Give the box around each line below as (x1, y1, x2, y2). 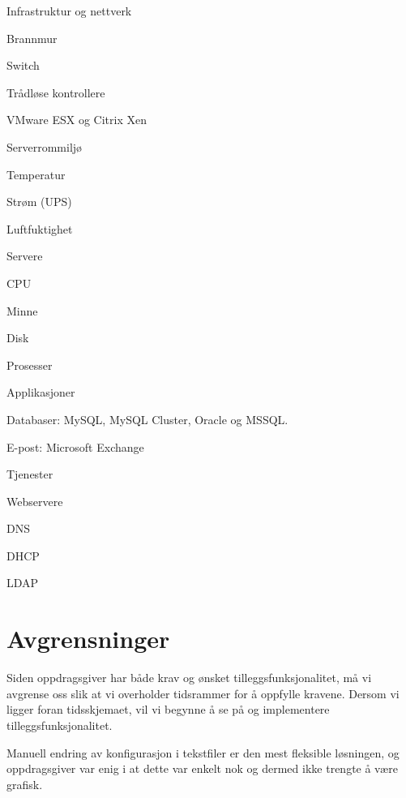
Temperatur (6, 165, 66, 182)
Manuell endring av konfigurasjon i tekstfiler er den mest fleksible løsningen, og (6, 744, 400, 761)
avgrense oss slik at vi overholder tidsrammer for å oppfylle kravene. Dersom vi (6, 684, 400, 701)
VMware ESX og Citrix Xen (6, 111, 147, 128)
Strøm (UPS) (6, 193, 72, 210)
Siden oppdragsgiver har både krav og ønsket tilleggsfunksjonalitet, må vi (6, 669, 372, 686)
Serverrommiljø (6, 138, 83, 155)
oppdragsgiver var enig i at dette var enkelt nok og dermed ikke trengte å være (6, 760, 398, 777)
